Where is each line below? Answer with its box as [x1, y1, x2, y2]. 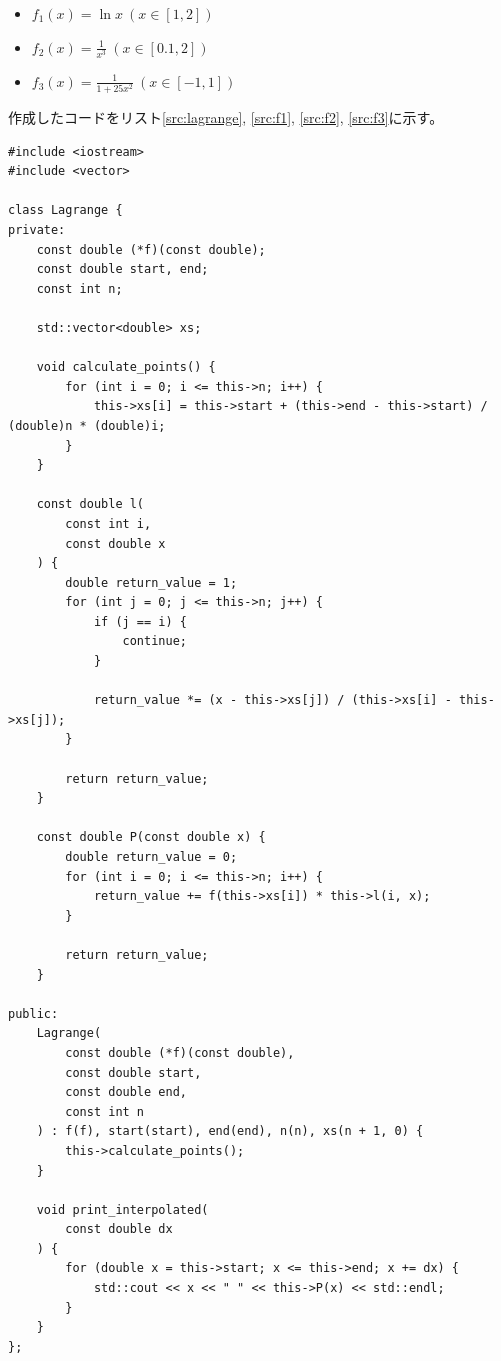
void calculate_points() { [36, 360, 216, 375]
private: [8, 223, 66, 238]
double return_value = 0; [65, 850, 238, 865]
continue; [122, 634, 187, 649]
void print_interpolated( [36, 1202, 209, 1217]
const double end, [65, 1085, 187, 1100]
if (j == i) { [93, 614, 187, 629]
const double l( [36, 497, 145, 512]
